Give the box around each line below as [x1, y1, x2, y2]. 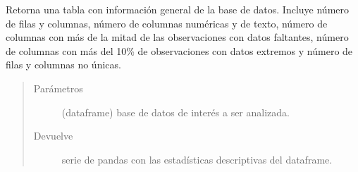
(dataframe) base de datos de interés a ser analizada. [61, 104, 290, 119]
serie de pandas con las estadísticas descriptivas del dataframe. [61, 152, 333, 166]
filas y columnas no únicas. [6, 57, 121, 72]
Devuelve [33, 128, 73, 143]
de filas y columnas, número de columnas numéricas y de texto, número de [6, 16, 328, 30]
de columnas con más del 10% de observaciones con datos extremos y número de [6, 43, 353, 58]
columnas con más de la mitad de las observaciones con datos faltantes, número [6, 30, 349, 44]
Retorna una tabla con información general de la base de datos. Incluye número [6, 2, 350, 16]
